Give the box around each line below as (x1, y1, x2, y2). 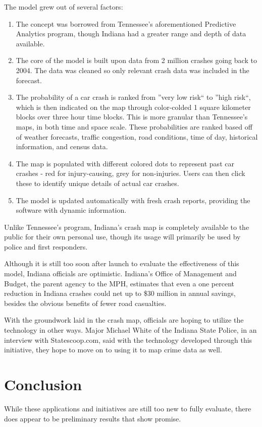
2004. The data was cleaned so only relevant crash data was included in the (16, 65, 249, 75)
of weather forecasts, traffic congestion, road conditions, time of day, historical (16, 131, 258, 142)
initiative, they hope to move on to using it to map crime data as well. (4, 344, 222, 355)
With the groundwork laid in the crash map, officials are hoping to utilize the (4, 315, 244, 325)
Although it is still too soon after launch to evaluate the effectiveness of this (4, 258, 239, 269)
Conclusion (4, 374, 82, 394)
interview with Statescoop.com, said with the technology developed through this (4, 334, 252, 345)
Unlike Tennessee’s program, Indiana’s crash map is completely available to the (4, 221, 249, 232)
